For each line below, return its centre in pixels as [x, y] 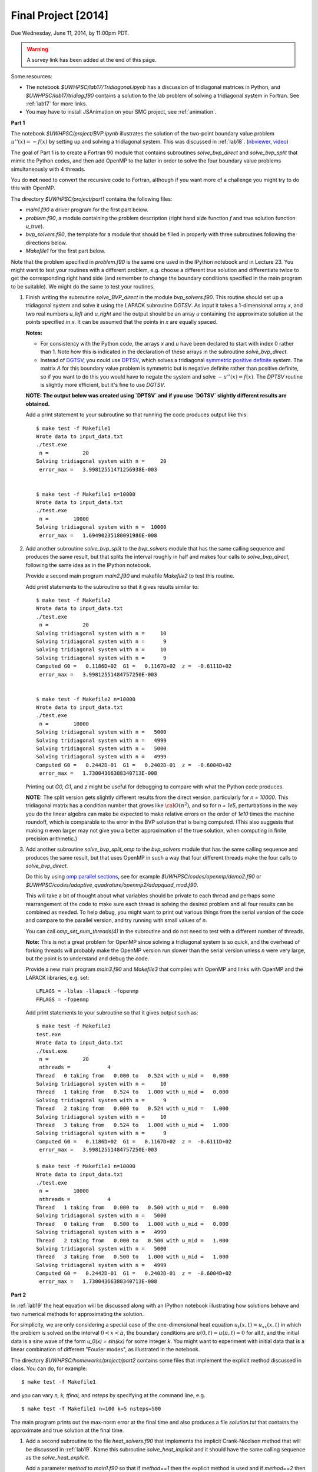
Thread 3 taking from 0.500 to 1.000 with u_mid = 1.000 [132, 1257]
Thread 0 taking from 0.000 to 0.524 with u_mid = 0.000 [132, 1075]
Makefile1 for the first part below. [66, 251]
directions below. [46, 243]
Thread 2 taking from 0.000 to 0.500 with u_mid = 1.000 [132, 1240]
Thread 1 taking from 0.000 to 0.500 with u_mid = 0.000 [132, 1207]
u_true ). [35, 226]
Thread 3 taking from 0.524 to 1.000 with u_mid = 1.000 [132, 1125]
